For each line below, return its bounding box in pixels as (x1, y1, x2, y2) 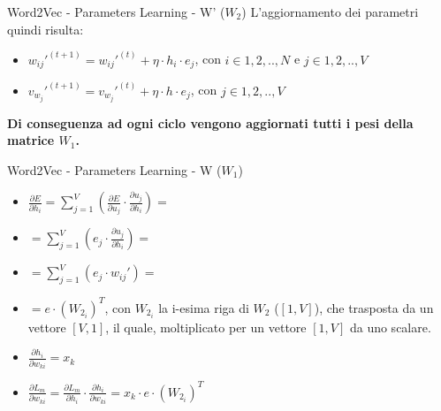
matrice (7, 131, 55, 149)
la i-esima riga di (158, 298, 249, 316)
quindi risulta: (7, 19, 84, 38)
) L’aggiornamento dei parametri (241, 3, 419, 20)
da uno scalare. (349, 317, 431, 336)
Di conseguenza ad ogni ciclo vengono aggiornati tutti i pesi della (7, 113, 414, 132)
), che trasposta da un (314, 298, 434, 316)
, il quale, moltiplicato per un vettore (105, 317, 307, 336)
